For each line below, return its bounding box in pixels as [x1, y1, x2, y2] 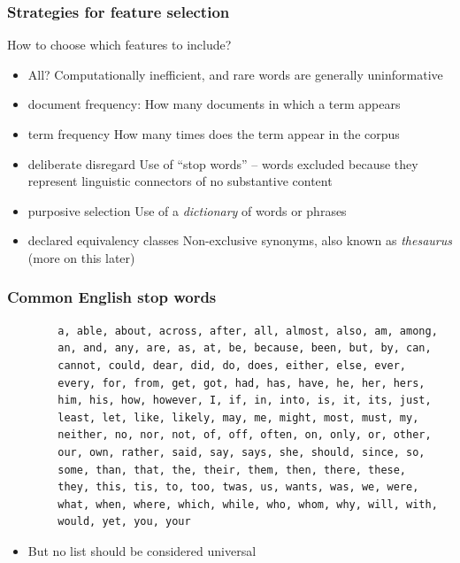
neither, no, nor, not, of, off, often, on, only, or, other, [57, 428, 432, 442]
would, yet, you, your [57, 515, 191, 528]
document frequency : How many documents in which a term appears [27, 95, 401, 113]
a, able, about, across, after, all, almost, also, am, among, [57, 324, 438, 337]
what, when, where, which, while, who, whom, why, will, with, [57, 497, 438, 511]
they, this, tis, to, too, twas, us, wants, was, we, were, [57, 481, 419, 494]
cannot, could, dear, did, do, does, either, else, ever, [57, 359, 407, 372]
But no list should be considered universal [27, 541, 257, 559]
